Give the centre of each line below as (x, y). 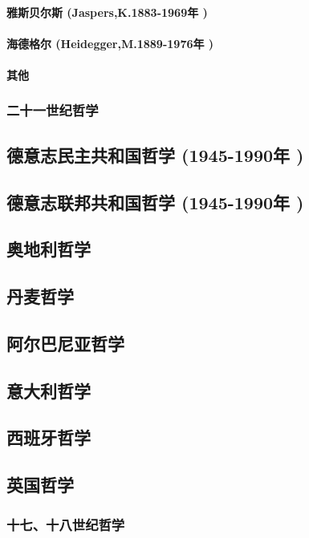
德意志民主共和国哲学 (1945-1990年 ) (155, 154)
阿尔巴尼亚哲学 (65, 343)
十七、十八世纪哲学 (66, 524)
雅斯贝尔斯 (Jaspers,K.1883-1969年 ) (107, 12)
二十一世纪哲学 (53, 110)
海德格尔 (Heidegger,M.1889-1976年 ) (110, 43)
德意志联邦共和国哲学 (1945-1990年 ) (155, 202)
